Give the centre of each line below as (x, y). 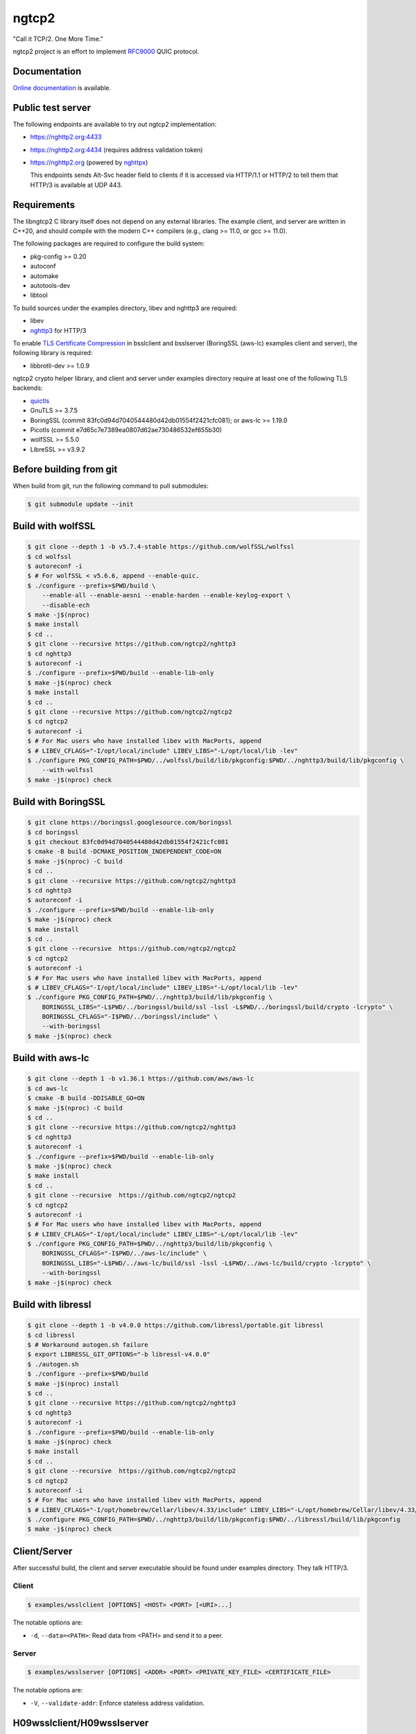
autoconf (43, 266)
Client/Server (43, 1551)
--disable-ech (66, 605)
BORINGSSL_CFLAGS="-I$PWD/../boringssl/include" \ (130, 1017)
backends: (28, 388)
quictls (40, 401)
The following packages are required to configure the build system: (109, 243)
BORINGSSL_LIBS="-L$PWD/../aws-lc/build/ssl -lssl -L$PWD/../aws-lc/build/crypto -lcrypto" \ (206, 1263)
